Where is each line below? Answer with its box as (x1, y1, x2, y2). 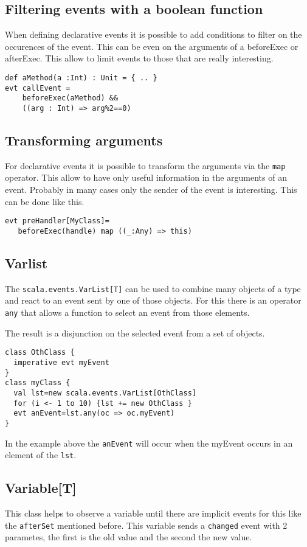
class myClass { (5, 378, 71, 388)
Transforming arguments (5, 131, 163, 149)
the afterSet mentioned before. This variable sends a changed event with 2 (5, 518, 288, 531)
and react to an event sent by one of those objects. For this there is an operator (5, 294, 302, 307)
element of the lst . (5, 448, 77, 461)
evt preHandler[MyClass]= (5, 217, 109, 226)
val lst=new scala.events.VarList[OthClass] (13, 388, 196, 397)
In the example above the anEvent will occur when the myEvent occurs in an (5, 436, 293, 449)
